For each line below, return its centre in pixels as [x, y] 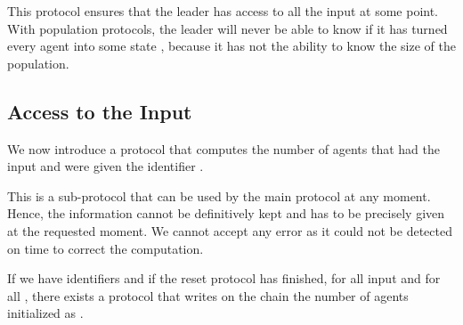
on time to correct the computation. [106, 248]
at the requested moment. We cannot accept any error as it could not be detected [230, 230]
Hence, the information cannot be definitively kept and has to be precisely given [226, 213]
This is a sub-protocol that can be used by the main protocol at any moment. [219, 195]
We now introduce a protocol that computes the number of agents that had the [223, 148]
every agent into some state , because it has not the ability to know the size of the [231, 46]
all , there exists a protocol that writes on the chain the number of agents [208, 295]
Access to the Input [100, 111]
